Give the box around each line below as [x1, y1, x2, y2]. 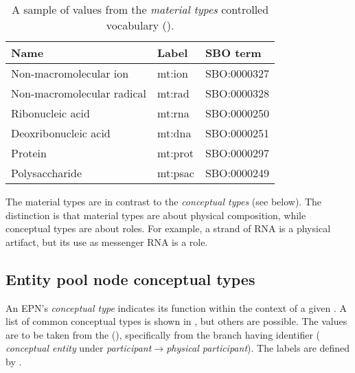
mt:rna [157, 105, 190, 121]
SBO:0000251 [205, 125, 270, 141]
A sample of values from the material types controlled [11, 1, 269, 17]
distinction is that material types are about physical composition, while [5, 207, 306, 222]
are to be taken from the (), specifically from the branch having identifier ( [5, 327, 321, 341]
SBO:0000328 [205, 85, 270, 101]
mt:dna [157, 125, 192, 141]
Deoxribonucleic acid [11, 125, 111, 141]
